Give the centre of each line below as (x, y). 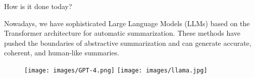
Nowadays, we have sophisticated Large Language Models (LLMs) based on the (127, 23)
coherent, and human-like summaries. (62, 53)
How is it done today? (38, 6)
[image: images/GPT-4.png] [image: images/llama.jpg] (116, 70)
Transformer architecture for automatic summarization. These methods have (122, 33)
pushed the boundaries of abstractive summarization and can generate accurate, (128, 43)
